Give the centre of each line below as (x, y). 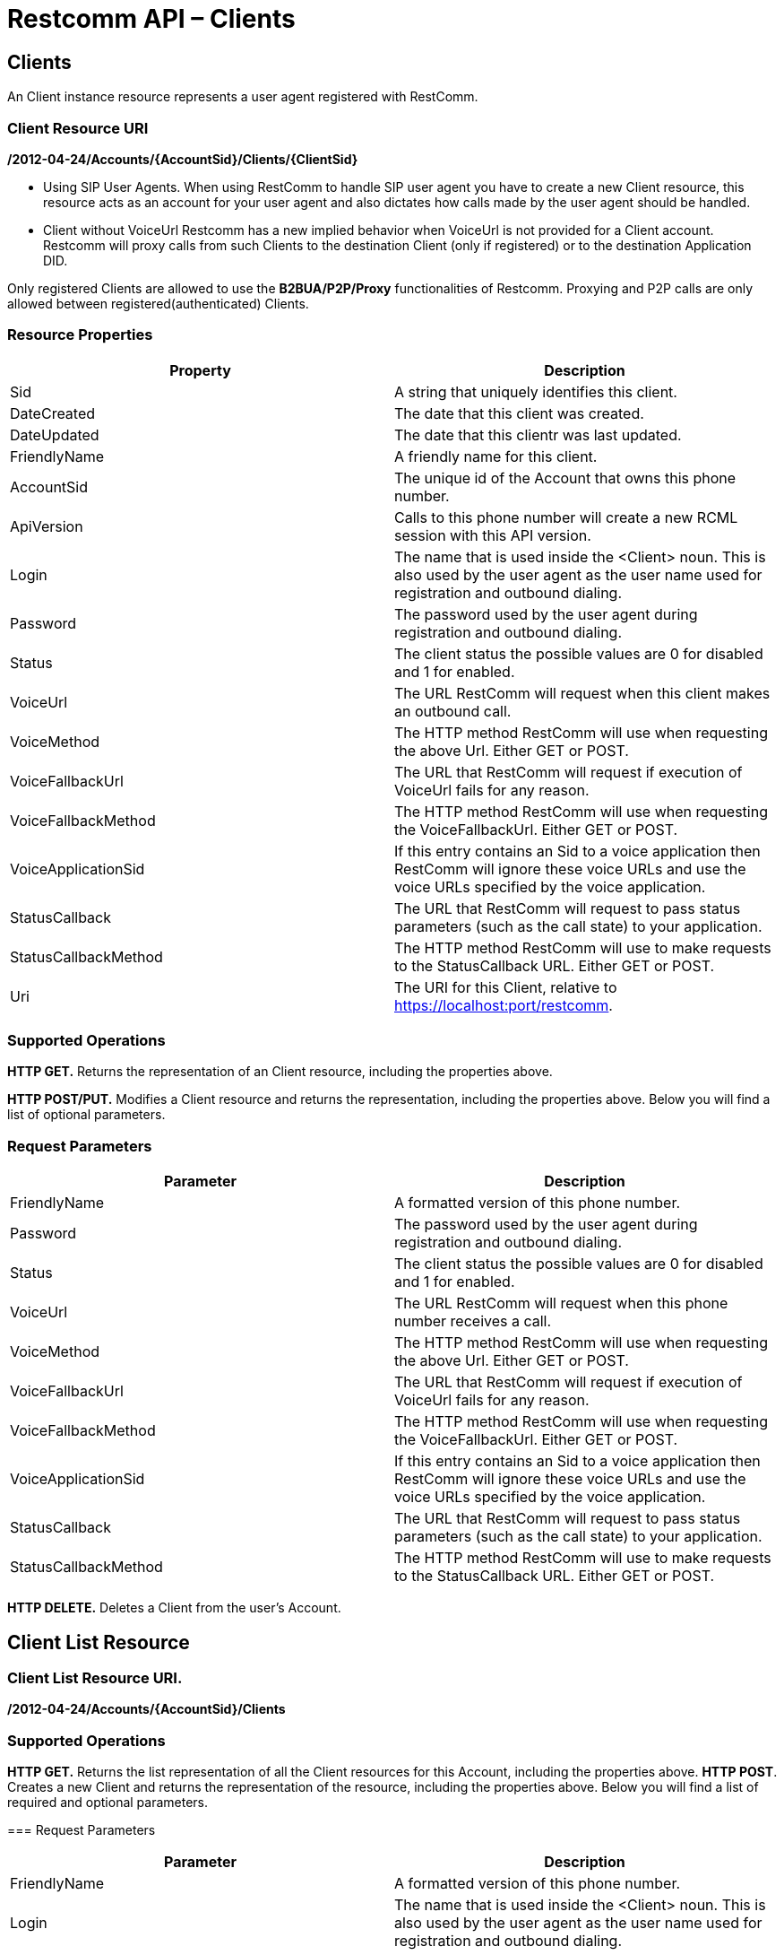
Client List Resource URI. (95, 1678)
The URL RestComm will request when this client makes (582, 693)
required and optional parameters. (108, 1803)
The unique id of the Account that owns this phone (565, 478)
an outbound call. (453, 711)
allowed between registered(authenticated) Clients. (158, 303)
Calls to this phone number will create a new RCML (566, 517)
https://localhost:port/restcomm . (504, 1005)
